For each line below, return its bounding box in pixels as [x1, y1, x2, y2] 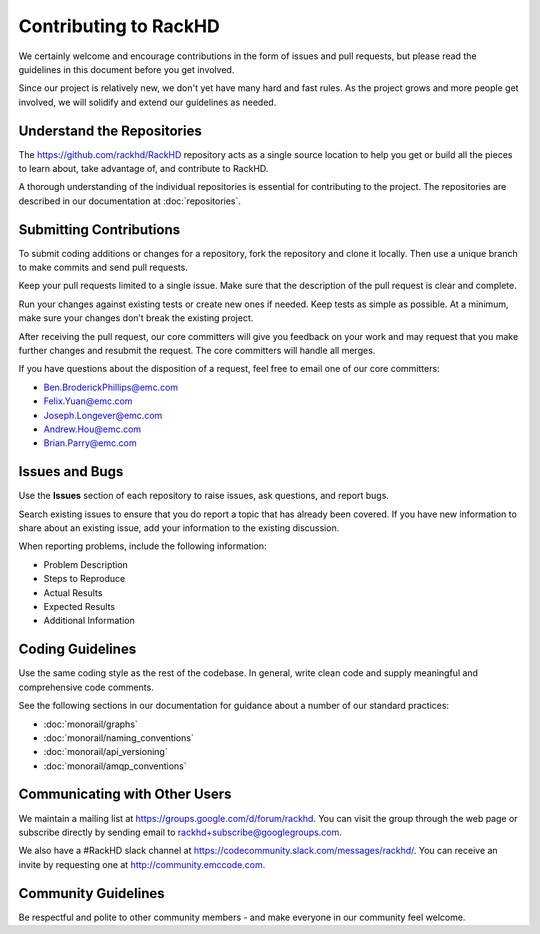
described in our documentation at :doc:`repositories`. [18, 195, 242, 207]
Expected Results [43, 601, 115, 613]
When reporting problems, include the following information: [18, 540, 267, 552]
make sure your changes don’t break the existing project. [18, 312, 254, 324]
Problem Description [43, 558, 129, 570]
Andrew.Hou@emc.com [43, 423, 142, 435]
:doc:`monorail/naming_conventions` [43, 731, 194, 744]
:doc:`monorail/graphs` [43, 718, 139, 730]
